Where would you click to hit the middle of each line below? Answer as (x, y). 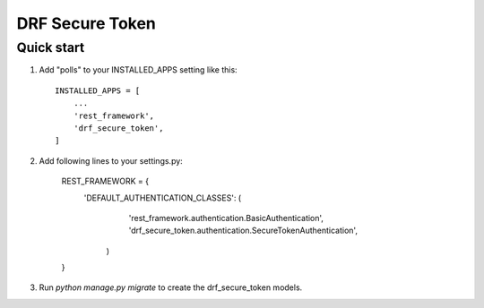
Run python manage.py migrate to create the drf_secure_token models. (171, 287)
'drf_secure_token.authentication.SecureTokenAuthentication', (243, 231)
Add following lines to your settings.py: (111, 160)
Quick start (51, 47)
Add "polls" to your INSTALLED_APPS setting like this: (138, 70)
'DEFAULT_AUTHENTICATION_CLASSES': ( (163, 198)
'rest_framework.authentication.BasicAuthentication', (226, 218)
